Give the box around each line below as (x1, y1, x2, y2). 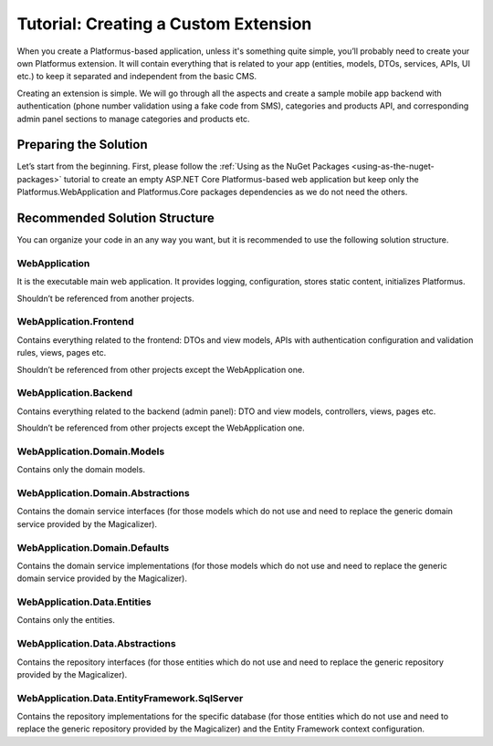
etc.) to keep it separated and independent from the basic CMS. (16, 71, 257, 82)
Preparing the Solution (16, 137, 148, 152)
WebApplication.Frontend (16, 316, 134, 328)
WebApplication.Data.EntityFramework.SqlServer (16, 691, 244, 704)
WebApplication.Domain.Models (16, 445, 165, 458)
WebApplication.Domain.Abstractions (16, 486, 191, 499)
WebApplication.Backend (16, 387, 133, 399)
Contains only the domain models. (16, 464, 146, 475)
